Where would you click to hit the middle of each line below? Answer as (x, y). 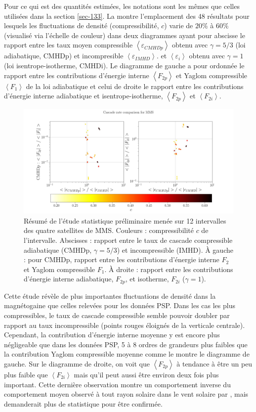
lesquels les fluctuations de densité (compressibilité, (82, 25)
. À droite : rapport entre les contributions (169, 269)
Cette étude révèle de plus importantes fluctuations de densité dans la (110, 296)
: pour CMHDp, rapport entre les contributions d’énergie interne (122, 259)
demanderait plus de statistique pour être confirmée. (83, 403)
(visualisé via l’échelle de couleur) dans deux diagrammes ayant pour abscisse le (125, 35)
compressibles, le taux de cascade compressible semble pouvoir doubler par (117, 315)
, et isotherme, (147, 279)
